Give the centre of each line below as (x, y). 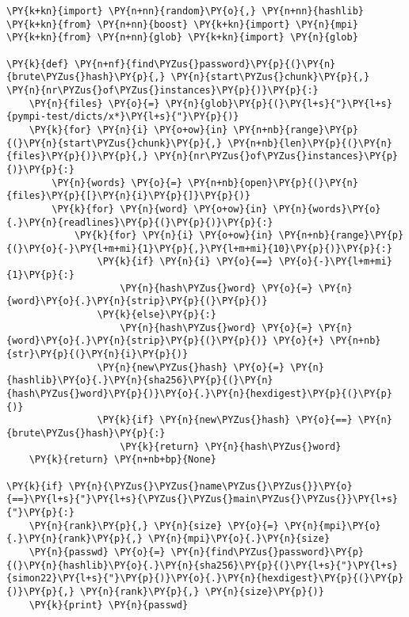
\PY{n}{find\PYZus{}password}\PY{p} (268, 552)
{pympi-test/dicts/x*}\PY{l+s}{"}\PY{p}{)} (123, 117)
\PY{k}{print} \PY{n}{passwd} (109, 605)
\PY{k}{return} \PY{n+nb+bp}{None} (122, 460)
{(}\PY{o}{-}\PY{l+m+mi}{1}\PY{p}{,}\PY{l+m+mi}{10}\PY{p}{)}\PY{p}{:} (199, 248)
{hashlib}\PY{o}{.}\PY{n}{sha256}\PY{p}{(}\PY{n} (140, 381)
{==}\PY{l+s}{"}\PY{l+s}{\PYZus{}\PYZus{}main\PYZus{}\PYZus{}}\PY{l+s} (202, 499)
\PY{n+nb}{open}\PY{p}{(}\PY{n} (273, 183)
